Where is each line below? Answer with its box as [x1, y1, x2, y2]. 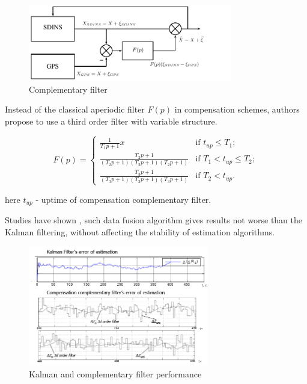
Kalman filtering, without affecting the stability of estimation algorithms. [5, 225, 275, 238]
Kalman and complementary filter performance [29, 367, 202, 380]
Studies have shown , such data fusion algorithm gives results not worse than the [5, 214, 303, 226]
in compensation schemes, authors [174, 103, 300, 116]
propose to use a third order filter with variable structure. [5, 114, 217, 127]
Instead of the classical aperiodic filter [5, 103, 145, 116]
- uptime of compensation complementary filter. [35, 193, 211, 205]
